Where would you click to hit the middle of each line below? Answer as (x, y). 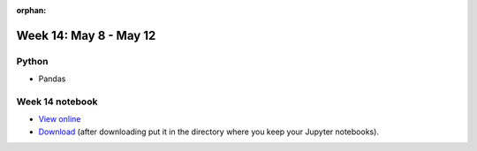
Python (32, 61)
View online (60, 119)
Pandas (52, 79)
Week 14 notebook (57, 102)
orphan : (31, 10)
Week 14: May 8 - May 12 (86, 35)
